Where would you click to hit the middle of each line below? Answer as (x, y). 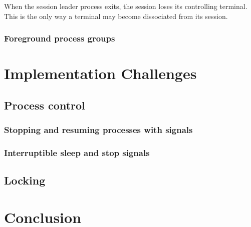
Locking (25, 180)
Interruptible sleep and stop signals (77, 152)
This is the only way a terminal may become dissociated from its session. (116, 16)
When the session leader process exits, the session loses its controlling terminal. (126, 6)
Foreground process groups (60, 38)
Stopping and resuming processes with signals (98, 130)
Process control (45, 105)
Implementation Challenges (100, 73)
